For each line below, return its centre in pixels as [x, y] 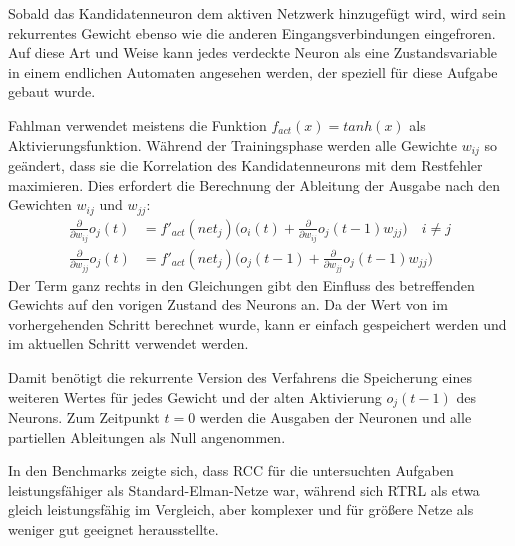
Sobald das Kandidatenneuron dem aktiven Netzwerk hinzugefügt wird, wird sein [257, 13]
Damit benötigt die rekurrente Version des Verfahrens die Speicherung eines [240, 377]
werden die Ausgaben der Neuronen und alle [335, 417]
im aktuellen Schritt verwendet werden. [128, 343]
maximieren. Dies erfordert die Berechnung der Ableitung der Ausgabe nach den [254, 184]
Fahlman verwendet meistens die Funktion [137, 124]
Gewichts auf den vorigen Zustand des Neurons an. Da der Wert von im [228, 304]
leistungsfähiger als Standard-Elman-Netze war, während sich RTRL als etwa [244, 489]
